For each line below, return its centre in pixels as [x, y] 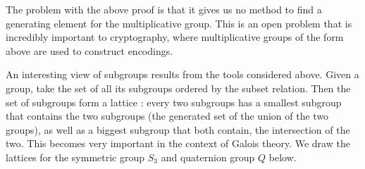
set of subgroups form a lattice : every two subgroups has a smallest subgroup [174, 102]
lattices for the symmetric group [75, 157]
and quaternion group [208, 157]
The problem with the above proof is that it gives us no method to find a [164, 9]
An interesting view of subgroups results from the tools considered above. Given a [182, 74]
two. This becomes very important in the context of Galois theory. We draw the [178, 143]
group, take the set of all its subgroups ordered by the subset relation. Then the [178, 88]
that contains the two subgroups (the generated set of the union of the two [167, 116]
